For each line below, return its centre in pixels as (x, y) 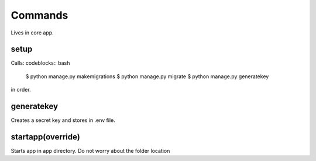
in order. (21, 90)
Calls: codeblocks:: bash (40, 63)
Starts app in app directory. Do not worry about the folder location (90, 151)
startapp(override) (45, 137)
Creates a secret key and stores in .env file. (63, 120)
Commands (39, 15)
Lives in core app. (32, 33)
